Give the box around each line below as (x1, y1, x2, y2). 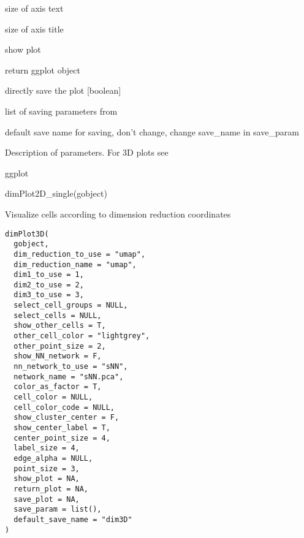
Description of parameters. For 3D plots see (5, 146, 169, 159)
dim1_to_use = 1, (13, 270, 84, 279)
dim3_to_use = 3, (13, 290, 84, 300)
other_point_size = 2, (13, 341, 106, 350)
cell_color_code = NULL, (13, 403, 115, 412)
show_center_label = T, (13, 423, 110, 432)
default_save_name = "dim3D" (13, 515, 132, 524)
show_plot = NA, (13, 474, 80, 483)
